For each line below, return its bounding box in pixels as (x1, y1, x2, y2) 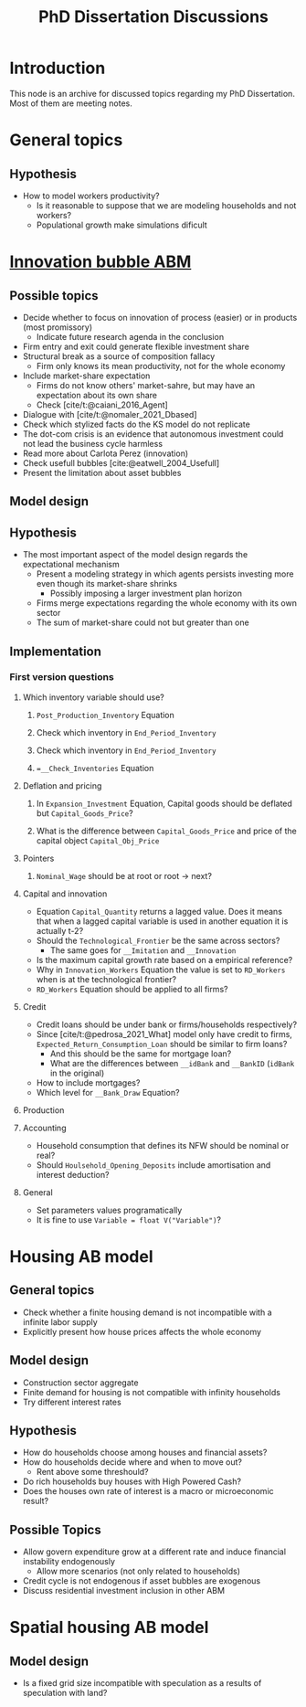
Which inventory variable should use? (22, 692, 164, 703)
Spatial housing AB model (9, 1617, 209, 1638)
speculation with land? (22, 1688, 108, 1699)
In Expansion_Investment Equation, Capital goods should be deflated (36, 798, 292, 809)
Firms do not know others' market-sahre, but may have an (36, 379, 256, 390)
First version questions (9, 671, 114, 684)
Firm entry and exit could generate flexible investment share (22, 341, 249, 352)
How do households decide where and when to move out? (22, 1457, 242, 1468)
